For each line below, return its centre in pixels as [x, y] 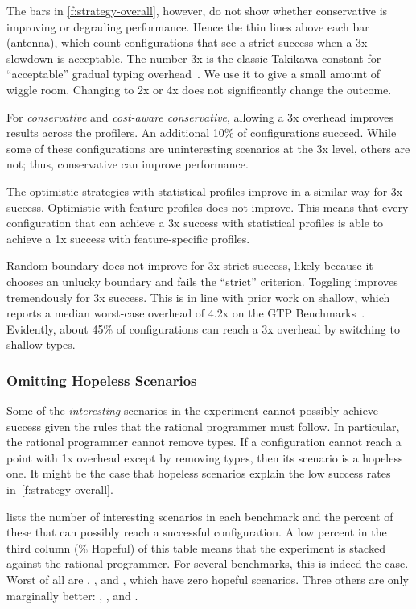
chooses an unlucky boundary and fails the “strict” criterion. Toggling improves [202, 281]
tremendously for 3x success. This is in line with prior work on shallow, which [198, 297]
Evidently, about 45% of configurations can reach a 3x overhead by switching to [203, 328]
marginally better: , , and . [72, 595]
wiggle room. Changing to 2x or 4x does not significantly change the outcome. [199, 89]
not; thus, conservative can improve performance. [128, 164]
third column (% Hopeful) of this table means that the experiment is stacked [196, 547]
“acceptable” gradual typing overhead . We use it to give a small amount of [194, 74]
